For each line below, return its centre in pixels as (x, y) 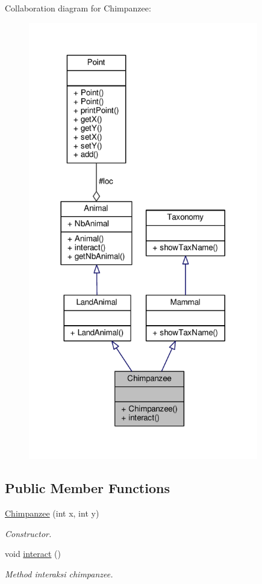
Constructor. (28, 533)
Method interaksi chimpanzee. (59, 573)
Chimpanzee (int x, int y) (52, 513)
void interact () (33, 554)
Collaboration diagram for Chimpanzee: (78, 8)
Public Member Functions (87, 488)
